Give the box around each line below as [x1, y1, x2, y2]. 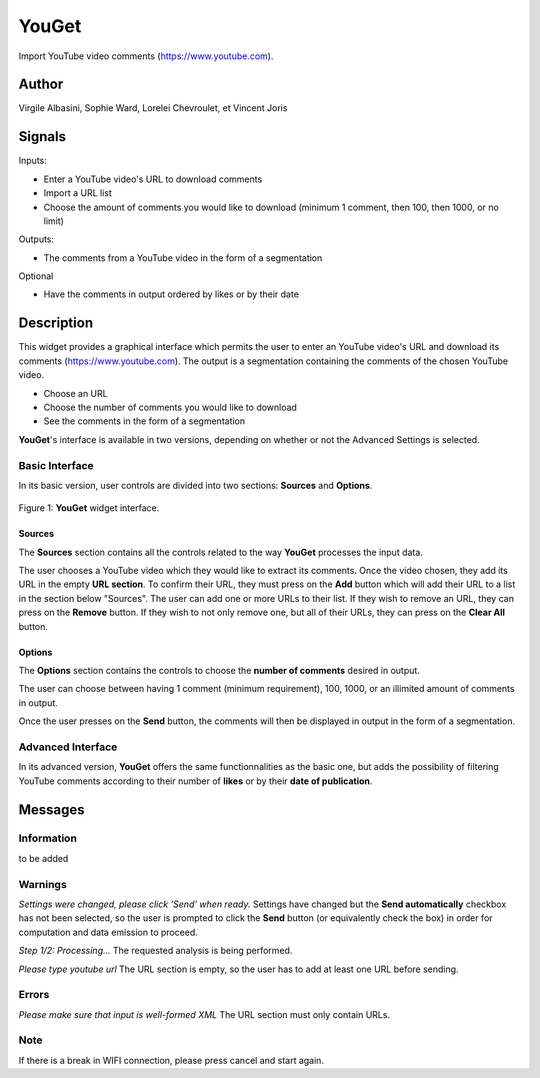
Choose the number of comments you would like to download [43, 401, 297, 413]
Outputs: [18, 233, 55, 245]
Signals [18, 128, 67, 145]
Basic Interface [18, 458, 94, 472]
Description [18, 315, 94, 332]
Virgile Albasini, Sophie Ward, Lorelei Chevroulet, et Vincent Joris [18, 102, 288, 114]
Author [18, 76, 64, 93]
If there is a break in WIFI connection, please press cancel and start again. [18, 1054, 325, 1066]
